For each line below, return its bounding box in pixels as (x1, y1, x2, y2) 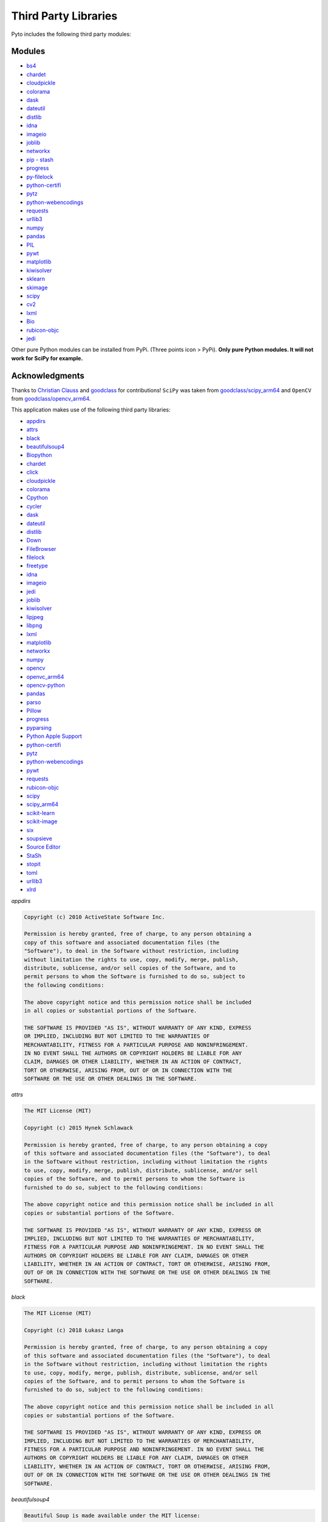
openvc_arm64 (26, 673, 64, 680)
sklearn (26, 275, 46, 282)
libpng (26, 622, 43, 629)
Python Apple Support (26, 732, 82, 740)
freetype (26, 562, 48, 569)
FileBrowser (26, 545, 56, 552)
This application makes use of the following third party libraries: (11, 406, 171, 413)
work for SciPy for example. (11, 354, 83, 362)
